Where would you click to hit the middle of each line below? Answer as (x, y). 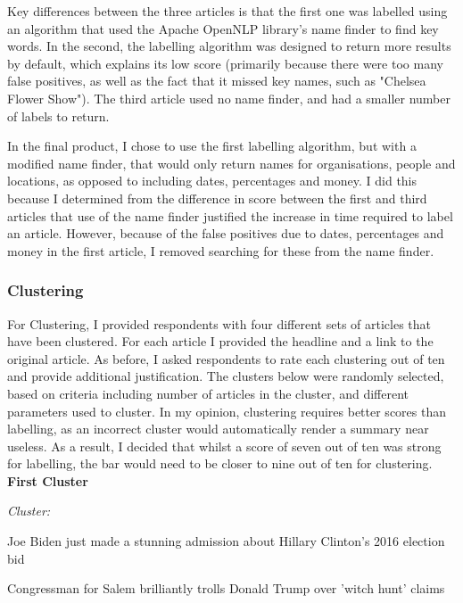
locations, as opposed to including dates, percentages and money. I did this (212, 181)
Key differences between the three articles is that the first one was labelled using (227, 11)
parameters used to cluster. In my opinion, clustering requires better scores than (227, 411)
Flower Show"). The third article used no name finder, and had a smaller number (229, 98)
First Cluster (48, 480)
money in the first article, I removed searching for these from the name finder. (221, 250)
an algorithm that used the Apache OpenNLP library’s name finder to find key (223, 28)
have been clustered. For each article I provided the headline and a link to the (220, 341)
